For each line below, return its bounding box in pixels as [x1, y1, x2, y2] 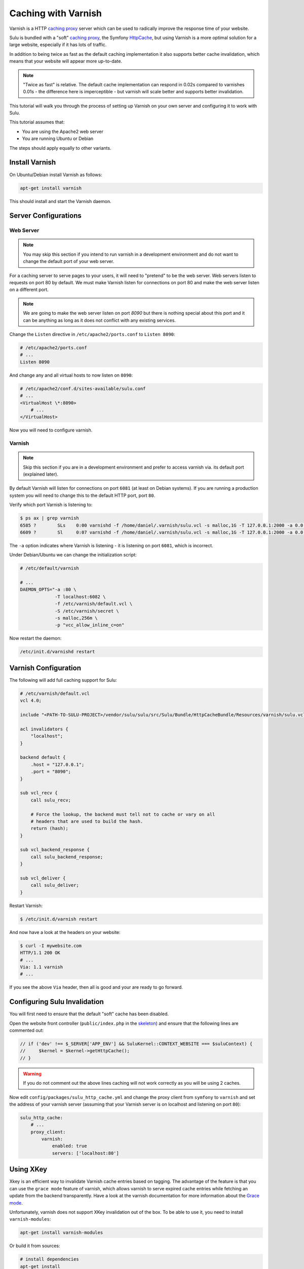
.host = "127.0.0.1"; [30, 761, 85, 767]
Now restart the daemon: [9, 635, 62, 642]
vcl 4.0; [20, 698, 42, 704]
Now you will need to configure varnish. [9, 427, 93, 433]
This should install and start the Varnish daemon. [9, 198, 111, 204]
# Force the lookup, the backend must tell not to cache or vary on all [30, 811, 215, 817]
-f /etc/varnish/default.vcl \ [55, 601, 133, 607]
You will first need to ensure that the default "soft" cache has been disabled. [9, 1011, 169, 1017]
